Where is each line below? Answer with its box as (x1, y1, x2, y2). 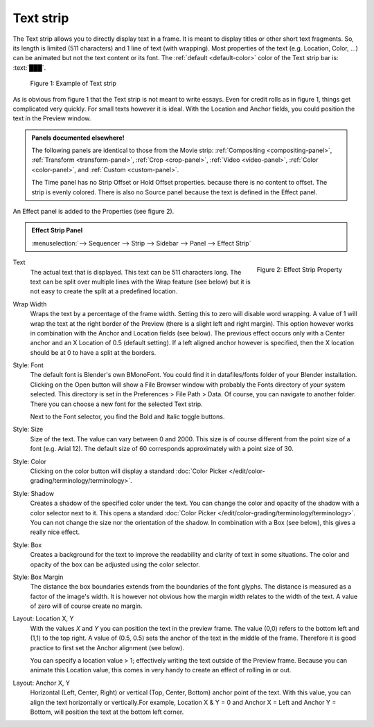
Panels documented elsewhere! (31, 134, 125, 142)
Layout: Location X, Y (12, 614, 74, 623)
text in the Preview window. (12, 114, 91, 122)
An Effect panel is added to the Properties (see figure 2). (12, 208, 175, 216)
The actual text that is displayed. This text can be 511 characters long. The (30, 268, 242, 276)
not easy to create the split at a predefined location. (30, 287, 178, 295)
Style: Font (12, 361, 44, 369)
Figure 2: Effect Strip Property (256, 265, 342, 273)
